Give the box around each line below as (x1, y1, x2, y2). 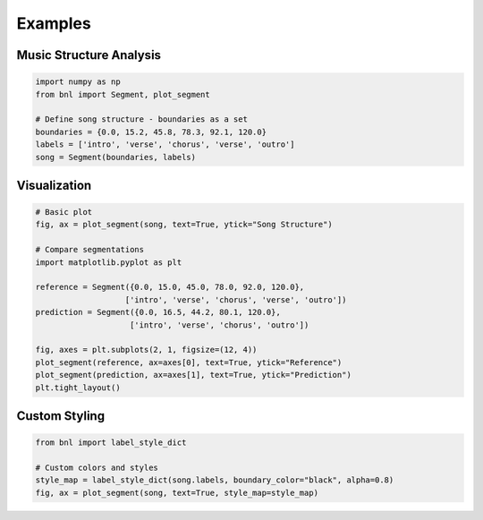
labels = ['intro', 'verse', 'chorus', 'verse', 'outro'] (35, 140, 295, 149)
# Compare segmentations (35, 244, 145, 255)
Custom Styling (16, 408, 106, 423)
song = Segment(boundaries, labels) (35, 152, 197, 162)
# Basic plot (35, 207, 93, 217)
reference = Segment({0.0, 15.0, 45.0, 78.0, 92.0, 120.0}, (35, 282, 305, 293)
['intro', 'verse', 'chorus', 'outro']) (130, 320, 309, 330)
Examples (16, 13, 91, 33)
